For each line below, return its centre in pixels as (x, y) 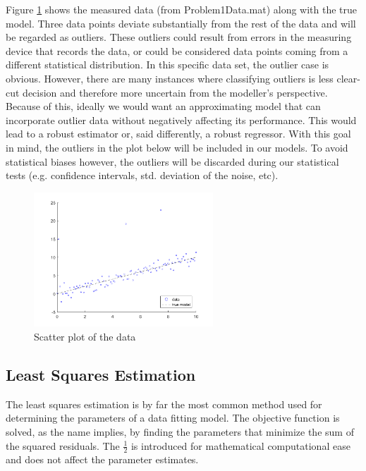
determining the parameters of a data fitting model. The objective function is (173, 418)
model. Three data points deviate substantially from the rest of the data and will (181, 23)
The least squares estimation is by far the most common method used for (164, 404)
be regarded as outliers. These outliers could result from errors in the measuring (179, 37)
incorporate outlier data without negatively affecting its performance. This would (181, 120)
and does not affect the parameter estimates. (102, 459)
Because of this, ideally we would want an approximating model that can (163, 106)
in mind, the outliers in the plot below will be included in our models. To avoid (177, 147)
